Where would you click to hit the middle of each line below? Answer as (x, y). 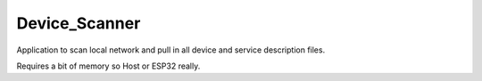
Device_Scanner (79, 23)
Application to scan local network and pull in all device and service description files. (171, 50)
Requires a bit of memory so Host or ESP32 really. (108, 66)
